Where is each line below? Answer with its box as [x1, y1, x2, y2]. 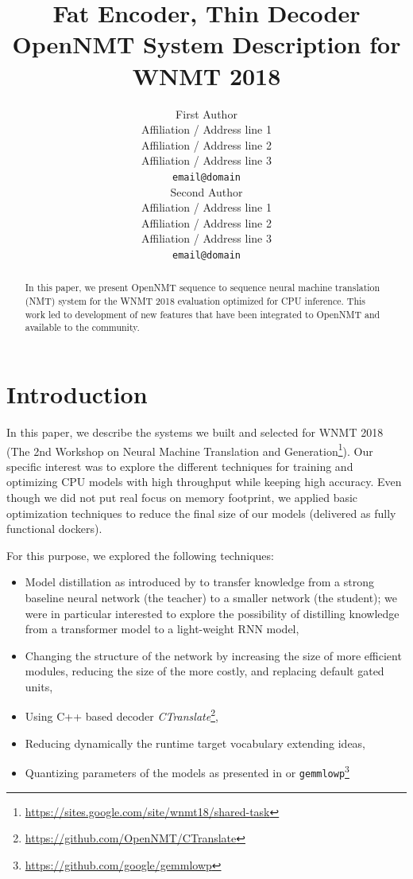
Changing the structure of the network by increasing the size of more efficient [25, 647, 402, 663]
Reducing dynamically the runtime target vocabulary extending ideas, [25, 734, 366, 751]
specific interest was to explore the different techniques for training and [6, 457, 353, 474]
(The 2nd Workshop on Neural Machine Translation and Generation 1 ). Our [6, 440, 373, 459]
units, [25, 678, 53, 694]
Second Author [170, 183, 243, 200]
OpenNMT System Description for [12, 28, 401, 60]
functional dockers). [6, 520, 102, 537]
